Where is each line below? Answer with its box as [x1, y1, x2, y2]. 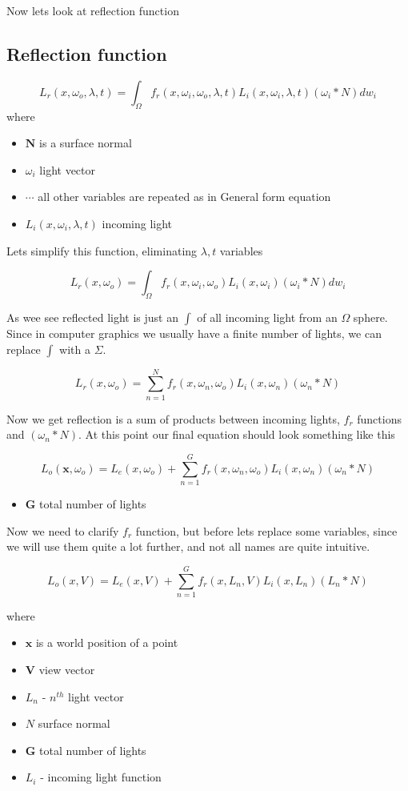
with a [59, 340, 91, 357]
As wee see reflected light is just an [6, 308, 178, 325]
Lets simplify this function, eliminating [6, 242, 198, 259]
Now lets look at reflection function [6, 2, 179, 18]
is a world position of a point [35, 634, 178, 651]
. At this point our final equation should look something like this [78, 426, 395, 443]
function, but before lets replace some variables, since [135, 522, 398, 539]
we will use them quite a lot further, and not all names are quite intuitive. [6, 538, 370, 555]
